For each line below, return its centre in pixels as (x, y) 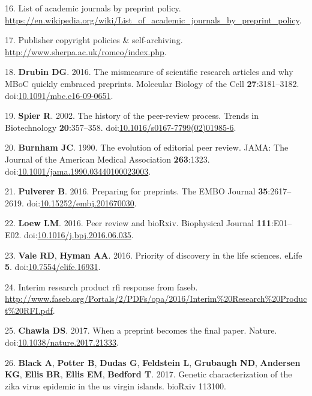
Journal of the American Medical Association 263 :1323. (107, 159)
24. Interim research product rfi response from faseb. (101, 286)
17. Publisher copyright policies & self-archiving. (94, 40)
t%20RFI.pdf (29, 310)
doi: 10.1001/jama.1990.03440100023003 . (78, 171)
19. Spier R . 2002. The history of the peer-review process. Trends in (132, 115)
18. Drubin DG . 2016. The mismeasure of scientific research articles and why (149, 72)
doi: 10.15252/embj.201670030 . (82, 202)
